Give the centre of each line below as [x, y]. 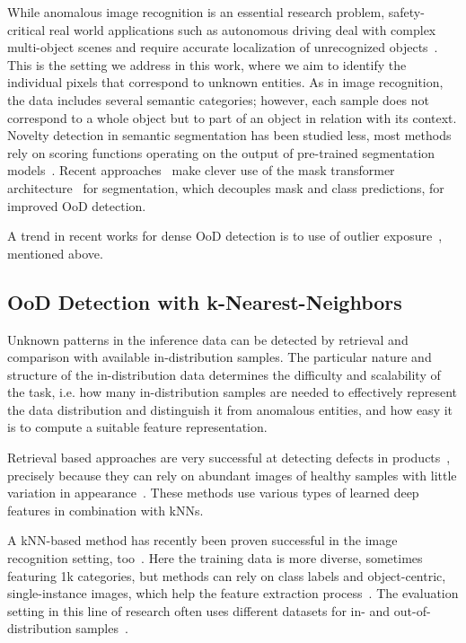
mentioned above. [55, 253]
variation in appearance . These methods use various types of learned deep [213, 493]
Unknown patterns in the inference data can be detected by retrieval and [208, 339]
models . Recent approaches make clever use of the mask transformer [201, 170]
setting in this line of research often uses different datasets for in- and [199, 610]
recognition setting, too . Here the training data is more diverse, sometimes [215, 558]
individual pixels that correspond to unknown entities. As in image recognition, [225, 82]
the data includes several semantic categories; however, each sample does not [218, 99]
